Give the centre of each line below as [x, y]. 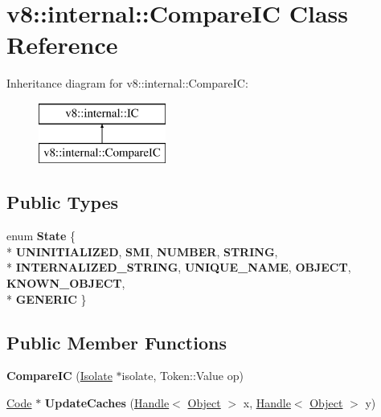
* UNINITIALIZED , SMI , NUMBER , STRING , [142, 251]
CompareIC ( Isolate [59, 376]
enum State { [41, 236]
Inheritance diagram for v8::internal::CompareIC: [127, 83]
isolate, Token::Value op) [182, 376]
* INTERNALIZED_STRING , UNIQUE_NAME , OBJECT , [179, 267]
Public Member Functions [117, 342]
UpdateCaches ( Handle [107, 403]
